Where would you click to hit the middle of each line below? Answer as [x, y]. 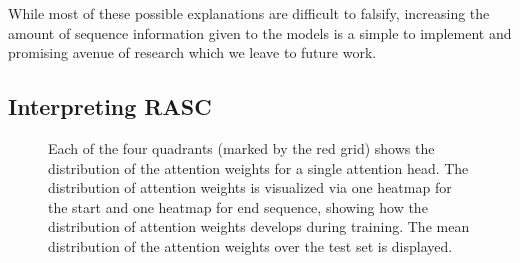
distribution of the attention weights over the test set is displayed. [250, 245]
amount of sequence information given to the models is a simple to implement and [260, 32]
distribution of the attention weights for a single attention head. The [258, 167]
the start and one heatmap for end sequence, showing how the [238, 206]
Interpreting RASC [110, 106]
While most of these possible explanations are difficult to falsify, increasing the [249, 13]
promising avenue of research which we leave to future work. [192, 52]
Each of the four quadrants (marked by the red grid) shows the [241, 147]
